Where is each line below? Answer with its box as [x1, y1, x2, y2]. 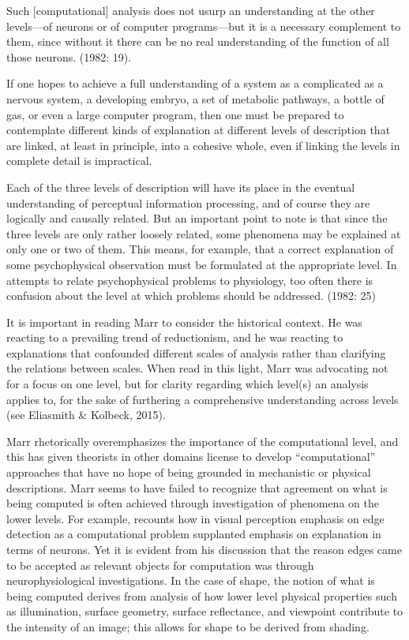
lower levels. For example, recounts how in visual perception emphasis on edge [6, 510, 385, 526]
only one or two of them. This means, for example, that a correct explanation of [6, 241, 394, 257]
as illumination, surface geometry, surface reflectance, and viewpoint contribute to [6, 603, 403, 619]
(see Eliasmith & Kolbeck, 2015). [6, 406, 166, 423]
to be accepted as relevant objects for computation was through [6, 556, 314, 573]
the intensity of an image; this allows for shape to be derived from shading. [6, 618, 370, 634]
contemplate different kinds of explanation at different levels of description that [6, 122, 391, 138]
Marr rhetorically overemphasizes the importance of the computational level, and [6, 432, 399, 449]
